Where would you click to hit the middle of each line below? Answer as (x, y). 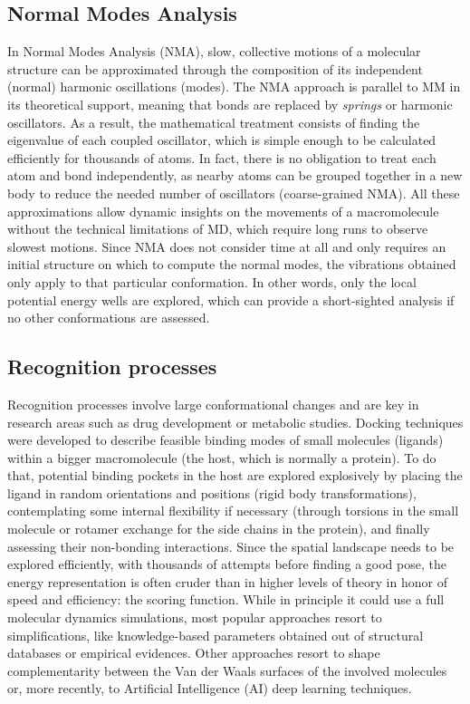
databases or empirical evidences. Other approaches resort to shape (194, 653)
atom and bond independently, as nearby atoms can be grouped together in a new (235, 175)
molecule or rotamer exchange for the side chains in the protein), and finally (219, 529)
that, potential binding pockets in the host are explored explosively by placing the (235, 475)
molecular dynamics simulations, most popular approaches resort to (195, 617)
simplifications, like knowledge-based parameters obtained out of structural (216, 635)
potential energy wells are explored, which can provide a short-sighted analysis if (231, 299)
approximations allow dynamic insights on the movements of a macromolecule (223, 211)
